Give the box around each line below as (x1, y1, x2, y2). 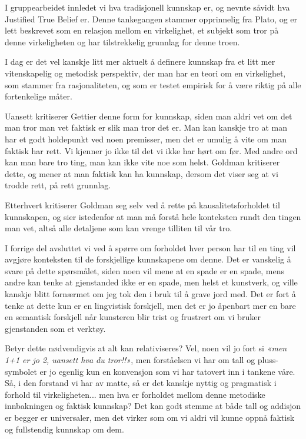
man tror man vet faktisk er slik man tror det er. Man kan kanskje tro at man (5, 121, 288, 134)
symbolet (5, 365, 37, 377)
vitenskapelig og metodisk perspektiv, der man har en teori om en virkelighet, (5, 66, 286, 79)
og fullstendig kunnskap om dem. (5, 423, 124, 435)
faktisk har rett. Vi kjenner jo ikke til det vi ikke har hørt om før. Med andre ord (5, 144, 298, 157)
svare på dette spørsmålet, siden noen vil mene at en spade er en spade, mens (5, 264, 285, 277)
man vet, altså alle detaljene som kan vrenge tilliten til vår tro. (5, 222, 232, 234)
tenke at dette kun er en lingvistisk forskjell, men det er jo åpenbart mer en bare (5, 299, 296, 311)
